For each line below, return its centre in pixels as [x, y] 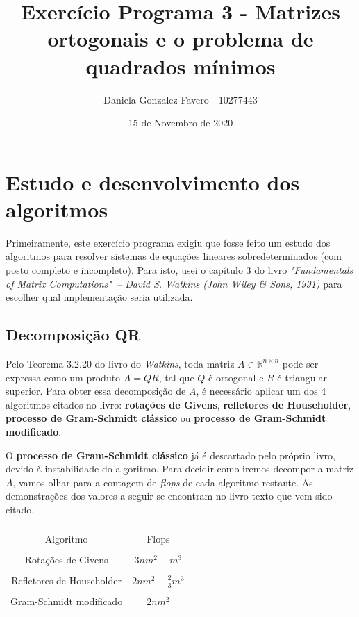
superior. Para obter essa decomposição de [96, 391]
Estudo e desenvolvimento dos [153, 182]
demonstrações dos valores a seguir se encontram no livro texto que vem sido [169, 496]
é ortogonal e [236, 377]
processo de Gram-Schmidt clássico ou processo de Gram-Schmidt [166, 418]
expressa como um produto [63, 377]
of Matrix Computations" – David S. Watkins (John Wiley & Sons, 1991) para [174, 283]
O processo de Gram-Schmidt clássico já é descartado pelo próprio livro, [170, 455]
